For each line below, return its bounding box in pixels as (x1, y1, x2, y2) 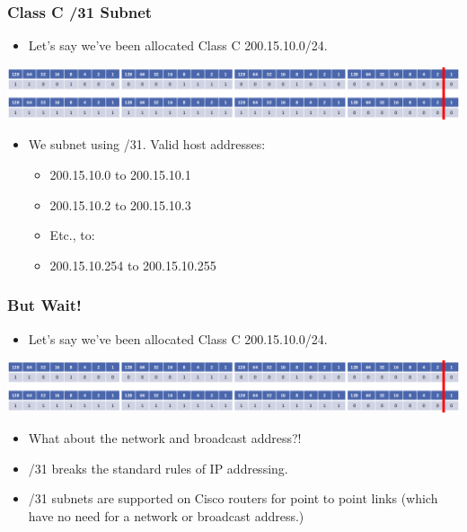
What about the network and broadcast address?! (28, 428, 302, 447)
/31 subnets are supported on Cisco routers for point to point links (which (28, 489, 438, 508)
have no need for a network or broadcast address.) (28, 506, 304, 525)
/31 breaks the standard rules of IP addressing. (28, 458, 288, 477)
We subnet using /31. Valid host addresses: (28, 135, 266, 154)
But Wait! (7, 294, 82, 316)
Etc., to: (49, 226, 95, 244)
